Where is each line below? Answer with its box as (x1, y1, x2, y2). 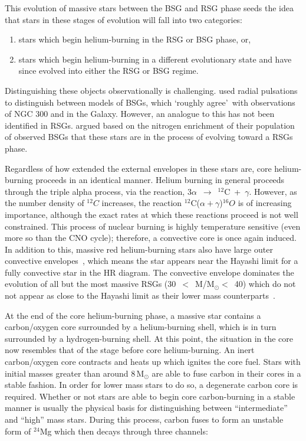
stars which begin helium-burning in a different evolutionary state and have (18, 53, 292, 65)
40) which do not (234, 277, 296, 290)
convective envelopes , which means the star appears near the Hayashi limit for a (5, 254, 298, 267)
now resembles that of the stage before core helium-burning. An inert (5, 344, 255, 356)
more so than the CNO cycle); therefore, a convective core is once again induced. (5, 231, 297, 244)
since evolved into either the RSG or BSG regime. (18, 64, 199, 77)
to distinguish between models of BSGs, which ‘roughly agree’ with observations (5, 96, 295, 108)
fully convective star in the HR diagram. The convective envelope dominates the (5, 266, 294, 278)
